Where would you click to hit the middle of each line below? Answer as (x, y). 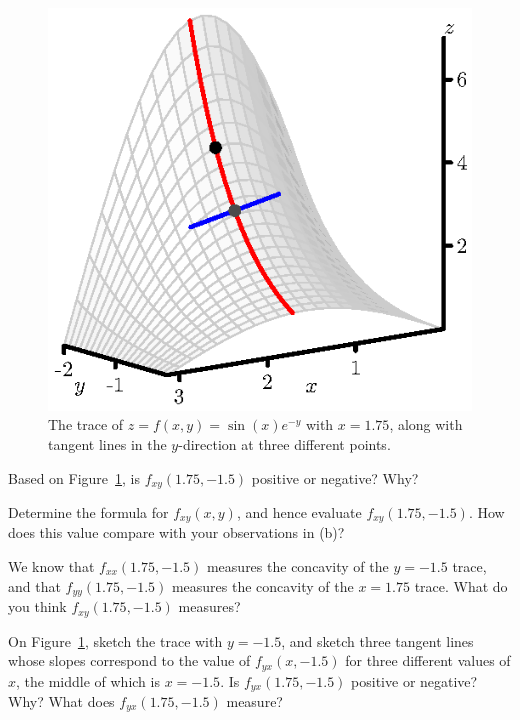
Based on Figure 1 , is (74, 477)
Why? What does (61, 701)
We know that (51, 566)
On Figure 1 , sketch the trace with (115, 640)
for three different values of (428, 660)
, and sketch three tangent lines (377, 640)
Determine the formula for (88, 511)
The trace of (86, 424)
